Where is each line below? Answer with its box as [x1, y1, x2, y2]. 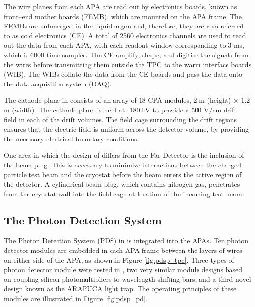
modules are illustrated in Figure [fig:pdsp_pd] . [4, 293, 147, 304]
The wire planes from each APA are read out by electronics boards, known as [4, 1, 237, 11]
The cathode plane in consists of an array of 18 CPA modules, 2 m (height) [4, 95, 231, 105]
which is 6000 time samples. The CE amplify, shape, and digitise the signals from [4, 49, 249, 59]
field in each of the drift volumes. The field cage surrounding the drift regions [4, 114, 237, 124]
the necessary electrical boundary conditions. [4, 133, 139, 143]
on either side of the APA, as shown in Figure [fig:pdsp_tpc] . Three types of [4, 254, 234, 265]
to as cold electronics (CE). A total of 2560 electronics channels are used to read [4, 30, 246, 40]
